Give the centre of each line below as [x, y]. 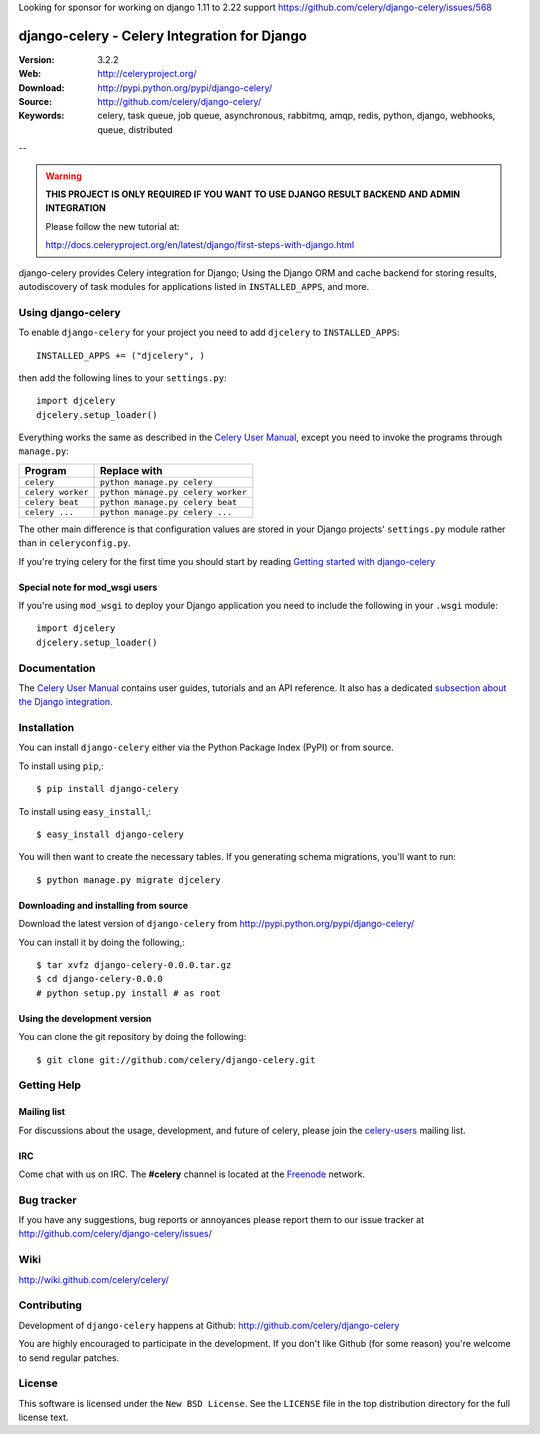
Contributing [50, 1305]
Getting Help [50, 1085]
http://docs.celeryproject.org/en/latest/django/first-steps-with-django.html [200, 245]
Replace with [131, 470]
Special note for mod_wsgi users [88, 587]
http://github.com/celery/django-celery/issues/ [115, 1234]
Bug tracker [47, 1200]
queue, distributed [135, 129]
